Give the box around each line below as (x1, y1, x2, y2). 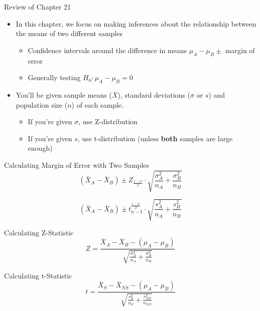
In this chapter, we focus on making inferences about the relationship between (16, 18, 256, 29)
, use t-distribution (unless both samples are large (77, 133, 233, 143)
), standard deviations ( (117, 89, 190, 100)
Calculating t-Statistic (4, 270, 72, 280)
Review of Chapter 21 (4, 2, 71, 12)
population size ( (16, 99, 68, 110)
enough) (28, 143, 53, 153)
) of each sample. (71, 99, 124, 110)
